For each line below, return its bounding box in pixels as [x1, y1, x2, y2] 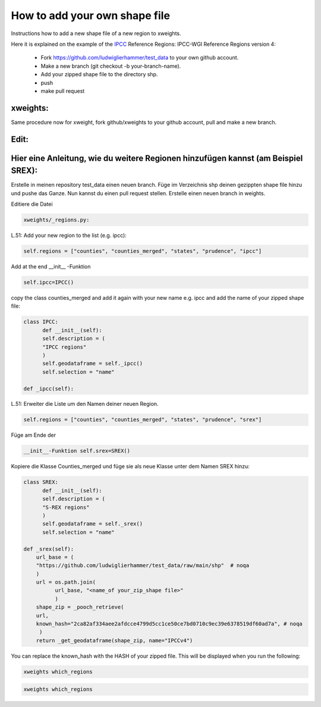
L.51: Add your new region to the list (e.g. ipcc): [11, 232, 127, 239]
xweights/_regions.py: [23, 217, 90, 223]
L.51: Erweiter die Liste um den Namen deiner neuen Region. [11, 401, 159, 408]
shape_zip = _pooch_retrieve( [36, 604, 124, 611]
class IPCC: [23, 318, 59, 326]
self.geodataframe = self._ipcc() [42, 360, 143, 367]
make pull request [40, 87, 85, 95]
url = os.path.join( [36, 579, 96, 586]
